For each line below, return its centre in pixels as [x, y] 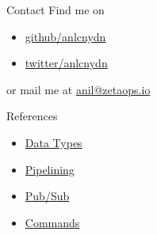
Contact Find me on [56, 9]
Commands [52, 222]
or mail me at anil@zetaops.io [78, 89]
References [32, 116]
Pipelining [50, 169]
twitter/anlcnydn [66, 63]
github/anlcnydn [65, 36]
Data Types [54, 142]
